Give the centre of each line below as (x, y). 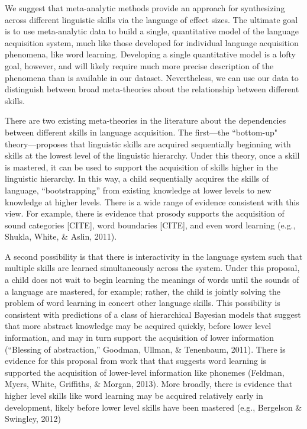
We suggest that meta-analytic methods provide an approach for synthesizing (145, 8)
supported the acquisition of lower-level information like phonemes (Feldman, (145, 372)
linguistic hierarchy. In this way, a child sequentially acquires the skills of (137, 178)
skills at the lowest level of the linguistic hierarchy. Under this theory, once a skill (152, 155)
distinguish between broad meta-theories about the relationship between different (152, 89)
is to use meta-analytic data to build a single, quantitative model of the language (152, 31)
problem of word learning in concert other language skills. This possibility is (143, 303)
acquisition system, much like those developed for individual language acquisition (152, 42)
